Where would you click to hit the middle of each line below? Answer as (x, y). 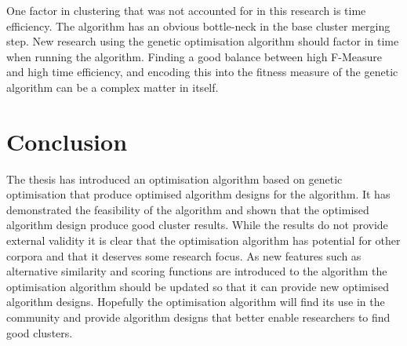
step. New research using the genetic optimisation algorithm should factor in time (203, 41)
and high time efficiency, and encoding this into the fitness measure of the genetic (202, 72)
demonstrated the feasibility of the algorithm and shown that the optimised (188, 209)
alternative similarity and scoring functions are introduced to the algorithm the (197, 271)
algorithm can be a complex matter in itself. (113, 87)
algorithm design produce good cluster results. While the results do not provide (197, 225)
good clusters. (40, 332)
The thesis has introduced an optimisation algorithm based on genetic (174, 178)
